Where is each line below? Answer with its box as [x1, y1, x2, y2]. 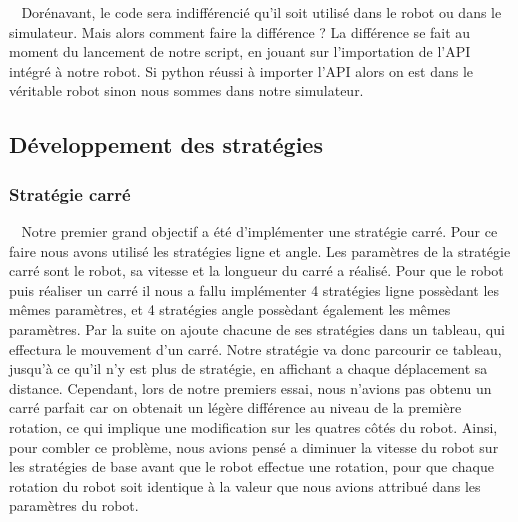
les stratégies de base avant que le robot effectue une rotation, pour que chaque [9, 456, 494, 477]
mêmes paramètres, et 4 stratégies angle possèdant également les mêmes [9, 299, 451, 320]
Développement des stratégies [9, 129, 323, 160]
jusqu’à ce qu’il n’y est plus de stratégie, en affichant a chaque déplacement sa [9, 358, 488, 379]
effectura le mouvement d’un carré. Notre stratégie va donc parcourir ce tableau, [9, 338, 502, 359]
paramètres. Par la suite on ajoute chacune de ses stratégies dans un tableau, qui [9, 318, 505, 339]
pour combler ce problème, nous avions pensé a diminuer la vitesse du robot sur [9, 436, 499, 457]
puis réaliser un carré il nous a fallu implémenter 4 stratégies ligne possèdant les [9, 279, 500, 300]
